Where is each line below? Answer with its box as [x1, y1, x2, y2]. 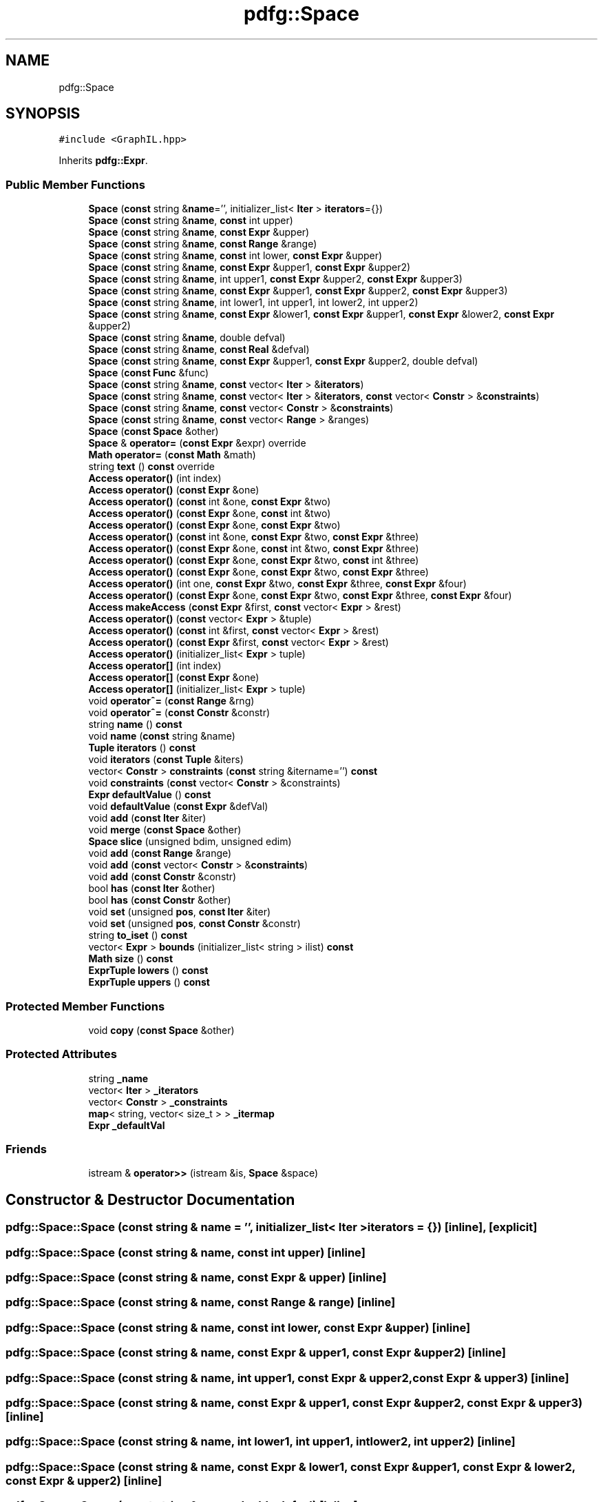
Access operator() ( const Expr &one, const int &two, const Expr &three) [88, 542, 419, 555]
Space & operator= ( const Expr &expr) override [88, 437, 306, 449]
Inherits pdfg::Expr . [59, 154, 148, 167]
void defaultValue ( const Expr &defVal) [88, 800, 268, 813]
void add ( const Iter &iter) [88, 812, 207, 824]
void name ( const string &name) [88, 730, 235, 742]
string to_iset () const [88, 929, 188, 942]
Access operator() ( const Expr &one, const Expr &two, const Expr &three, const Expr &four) [88, 589, 512, 602]
